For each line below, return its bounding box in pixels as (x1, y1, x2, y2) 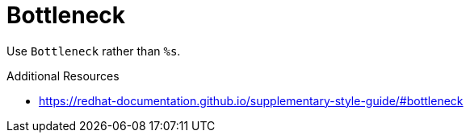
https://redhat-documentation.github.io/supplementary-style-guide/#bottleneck (39, 93, 464, 108)
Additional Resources (6, 68, 120, 83)
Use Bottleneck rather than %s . (6, 43, 181, 58)
